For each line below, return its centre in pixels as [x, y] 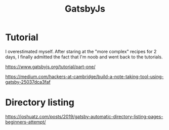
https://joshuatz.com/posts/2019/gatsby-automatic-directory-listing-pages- [84, 116]
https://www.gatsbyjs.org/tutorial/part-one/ [50, 67]
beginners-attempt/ [26, 122]
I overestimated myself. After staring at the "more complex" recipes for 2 [81, 51]
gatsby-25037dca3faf [28, 82]
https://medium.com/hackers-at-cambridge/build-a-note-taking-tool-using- [85, 76]
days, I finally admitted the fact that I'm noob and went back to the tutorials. [84, 57]
